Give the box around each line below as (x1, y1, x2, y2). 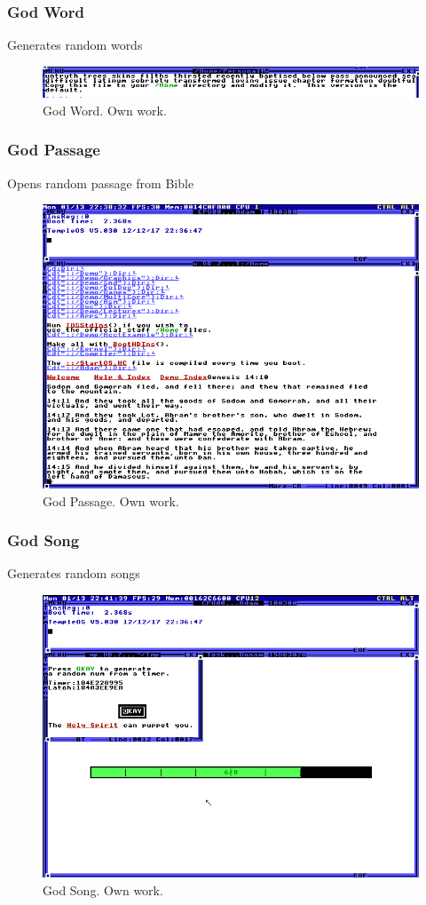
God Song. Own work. (43, 880, 163, 899)
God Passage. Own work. (43, 491, 179, 510)
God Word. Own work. (43, 100, 167, 119)
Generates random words (7, 36, 143, 54)
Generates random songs (7, 564, 140, 583)
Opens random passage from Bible (7, 173, 194, 192)
